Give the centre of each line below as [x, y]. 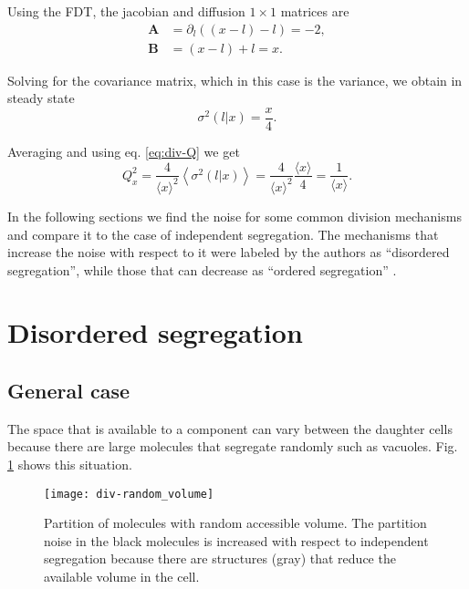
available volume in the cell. [122, 577]
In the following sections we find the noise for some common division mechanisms [234, 216]
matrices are [315, 11]
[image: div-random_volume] [129, 494]
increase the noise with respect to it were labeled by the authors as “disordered [229, 252]
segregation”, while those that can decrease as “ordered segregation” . [202, 269]
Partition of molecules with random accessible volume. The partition [235, 523]
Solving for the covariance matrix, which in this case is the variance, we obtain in [235, 80]
